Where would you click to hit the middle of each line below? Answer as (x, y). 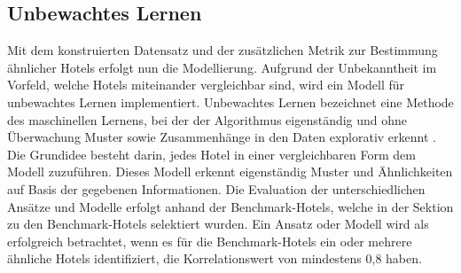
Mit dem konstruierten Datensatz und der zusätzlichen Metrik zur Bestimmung (223, 50)
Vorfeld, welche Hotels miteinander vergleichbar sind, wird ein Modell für (206, 85)
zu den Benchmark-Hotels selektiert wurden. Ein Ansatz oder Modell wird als (218, 224)
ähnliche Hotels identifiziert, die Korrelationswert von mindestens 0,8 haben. (215, 258)
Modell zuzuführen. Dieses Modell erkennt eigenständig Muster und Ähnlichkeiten (230, 172)
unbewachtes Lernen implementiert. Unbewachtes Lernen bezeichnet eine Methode (230, 101)
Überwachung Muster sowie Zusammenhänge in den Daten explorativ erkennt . (222, 137)
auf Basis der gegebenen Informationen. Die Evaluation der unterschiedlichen (216, 188)
